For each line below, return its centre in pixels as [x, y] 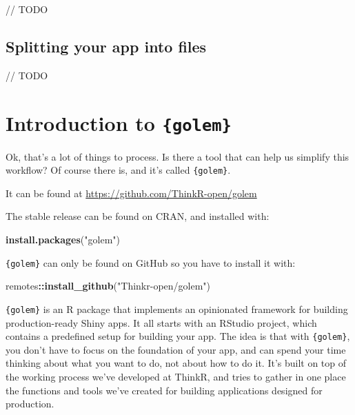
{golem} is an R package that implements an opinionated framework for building [177, 308]
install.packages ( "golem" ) [63, 240]
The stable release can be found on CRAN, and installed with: [138, 216]
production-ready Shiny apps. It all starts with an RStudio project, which [161, 322]
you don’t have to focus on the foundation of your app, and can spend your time [176, 349]
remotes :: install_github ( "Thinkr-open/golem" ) [108, 286]
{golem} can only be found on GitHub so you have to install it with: [151, 262]
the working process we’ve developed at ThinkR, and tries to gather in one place [176, 377]
